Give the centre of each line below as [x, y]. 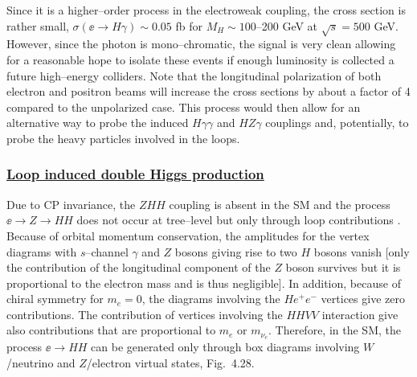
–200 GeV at [287, 25]
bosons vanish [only [362, 251]
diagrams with [42, 251]
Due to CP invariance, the [71, 204]
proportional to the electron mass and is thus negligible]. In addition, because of [204, 283]
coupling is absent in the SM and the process [280, 204]
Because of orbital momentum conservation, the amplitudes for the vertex [188, 235]
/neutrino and [41, 362]
